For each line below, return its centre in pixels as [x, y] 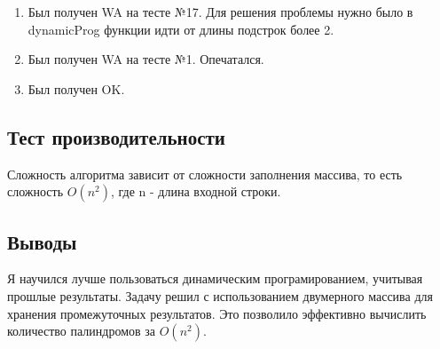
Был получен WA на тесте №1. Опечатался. [146, 59]
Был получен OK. [76, 88]
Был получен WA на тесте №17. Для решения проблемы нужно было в [220, 12]
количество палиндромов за [82, 331]
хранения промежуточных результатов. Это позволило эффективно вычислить [217, 313]
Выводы [42, 241]
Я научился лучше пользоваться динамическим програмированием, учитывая [215, 278]
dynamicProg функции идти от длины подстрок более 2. [181, 29]
